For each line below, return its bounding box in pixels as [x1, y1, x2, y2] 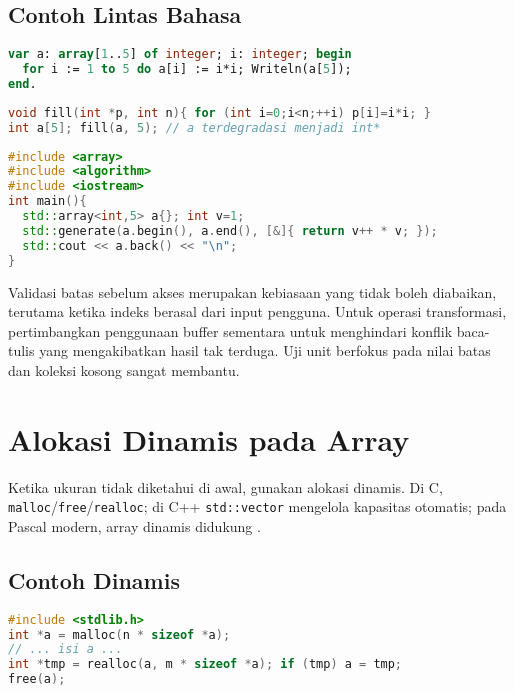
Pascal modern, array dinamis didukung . [8, 515, 261, 536]
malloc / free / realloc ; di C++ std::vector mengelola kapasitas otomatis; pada [8, 496, 507, 517]
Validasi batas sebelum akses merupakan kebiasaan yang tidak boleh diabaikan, [8, 281, 497, 302]
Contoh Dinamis [8, 564, 180, 595]
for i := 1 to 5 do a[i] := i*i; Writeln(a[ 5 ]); [22, 62, 352, 77]
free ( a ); [8, 672, 66, 687]
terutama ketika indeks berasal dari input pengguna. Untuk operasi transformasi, [8, 301, 507, 322]
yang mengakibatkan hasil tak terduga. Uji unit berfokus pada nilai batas [39, 340, 491, 361]
